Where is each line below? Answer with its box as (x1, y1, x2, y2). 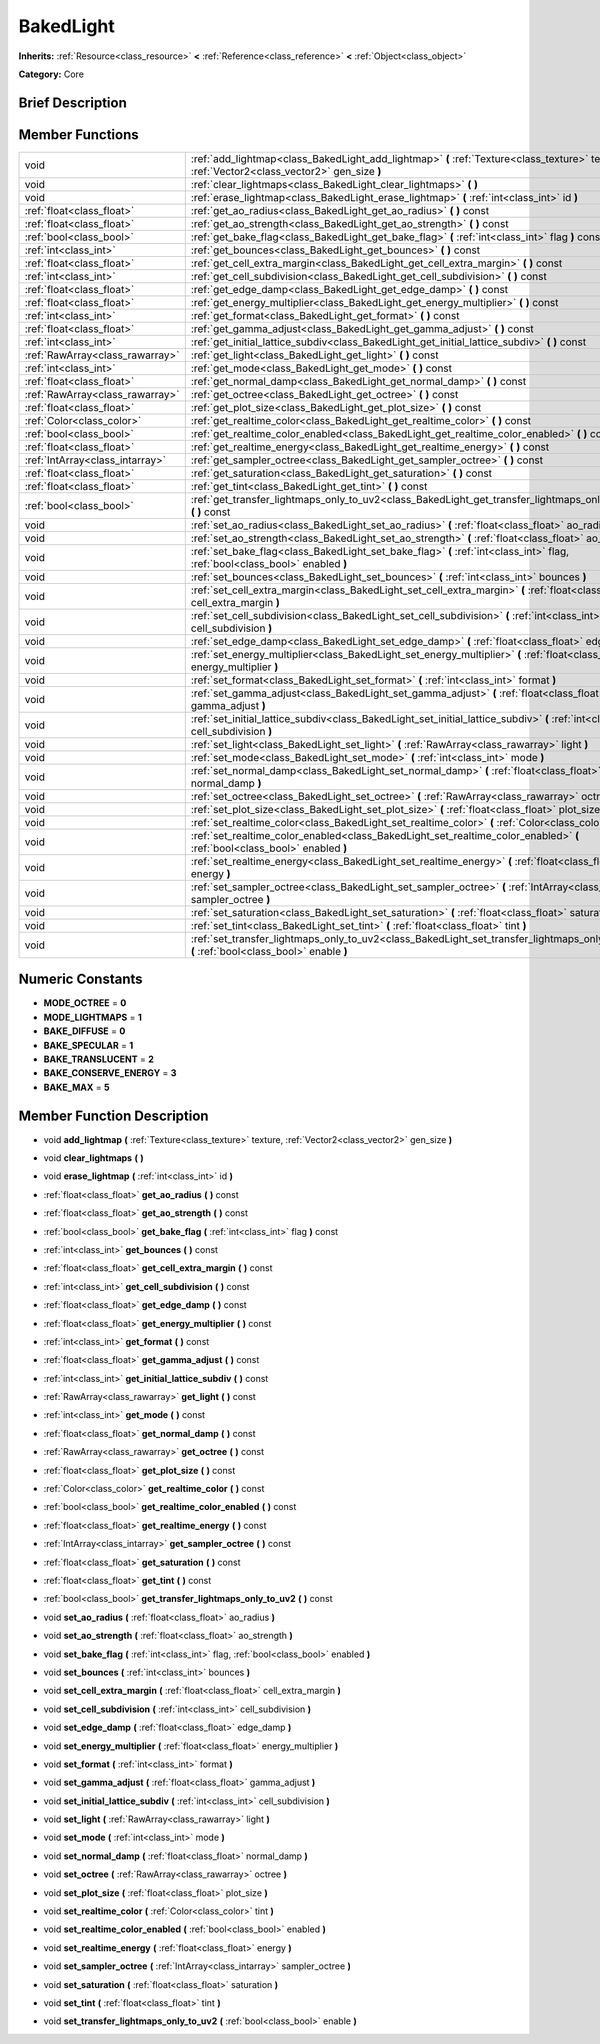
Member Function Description (18, 1107, 209, 1124)
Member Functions (18, 126, 139, 143)
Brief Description (18, 94, 127, 111)
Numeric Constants (18, 971, 144, 988)
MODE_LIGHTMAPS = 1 (43, 1011, 142, 1023)
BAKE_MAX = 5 (43, 1081, 110, 1093)
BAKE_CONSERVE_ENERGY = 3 (43, 1067, 177, 1079)
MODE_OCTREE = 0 (43, 997, 127, 1009)
